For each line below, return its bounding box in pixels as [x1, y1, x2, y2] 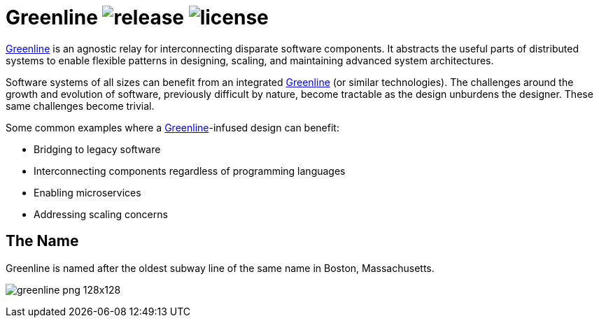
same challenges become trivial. [6, 99, 155, 112]
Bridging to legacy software [34, 143, 161, 155]
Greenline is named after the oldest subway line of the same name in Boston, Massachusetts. [6, 261, 435, 274]
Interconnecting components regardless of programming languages [34, 164, 346, 177]
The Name [6, 232, 79, 250]
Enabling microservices [34, 186, 141, 199]
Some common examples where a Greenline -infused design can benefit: [6, 121, 339, 134]
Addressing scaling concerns [34, 208, 168, 220]
